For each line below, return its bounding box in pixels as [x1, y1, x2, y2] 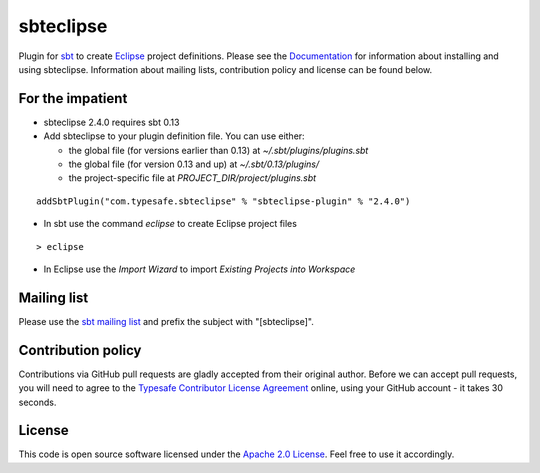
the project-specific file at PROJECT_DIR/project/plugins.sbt [68, 172, 317, 184]
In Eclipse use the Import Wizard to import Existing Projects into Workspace [43, 263, 356, 275]
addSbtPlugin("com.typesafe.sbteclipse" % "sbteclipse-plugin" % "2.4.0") [36, 195, 411, 207]
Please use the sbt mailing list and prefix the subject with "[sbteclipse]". [18, 315, 314, 327]
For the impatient [18, 90, 128, 107]
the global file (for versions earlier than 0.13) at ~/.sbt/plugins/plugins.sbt [68, 144, 369, 156]
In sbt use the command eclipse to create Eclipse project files [43, 218, 297, 230]
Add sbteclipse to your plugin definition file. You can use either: [43, 130, 305, 142]
